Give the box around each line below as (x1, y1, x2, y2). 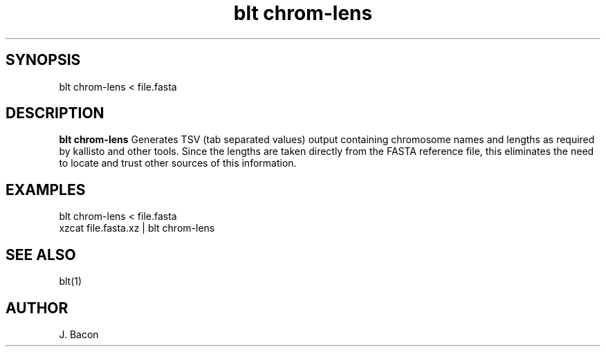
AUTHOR (6, 299, 68, 317)
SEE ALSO (6, 246, 76, 263)
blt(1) (59, 275, 82, 288)
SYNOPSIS (6, 51, 81, 69)
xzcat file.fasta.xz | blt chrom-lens (59, 222, 215, 234)
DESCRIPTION (6, 104, 104, 122)
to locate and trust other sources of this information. (59, 157, 297, 169)
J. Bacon (59, 328, 99, 340)
